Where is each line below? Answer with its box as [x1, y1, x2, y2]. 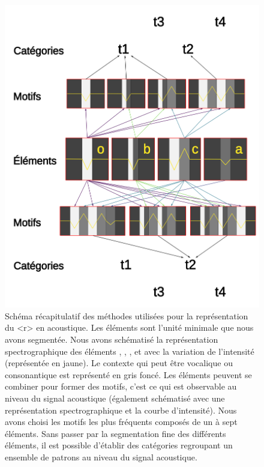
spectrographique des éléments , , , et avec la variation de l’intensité [5, 345, 254, 357]
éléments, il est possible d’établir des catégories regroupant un [5, 439, 233, 451]
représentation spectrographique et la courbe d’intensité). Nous [5, 403, 237, 416]
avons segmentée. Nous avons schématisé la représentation [5, 333, 218, 346]
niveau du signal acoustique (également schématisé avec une [5, 392, 225, 405]
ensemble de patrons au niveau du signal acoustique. [5, 450, 197, 463]
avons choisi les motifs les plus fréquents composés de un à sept [5, 415, 238, 428]
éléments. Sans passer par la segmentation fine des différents [5, 427, 226, 439]
